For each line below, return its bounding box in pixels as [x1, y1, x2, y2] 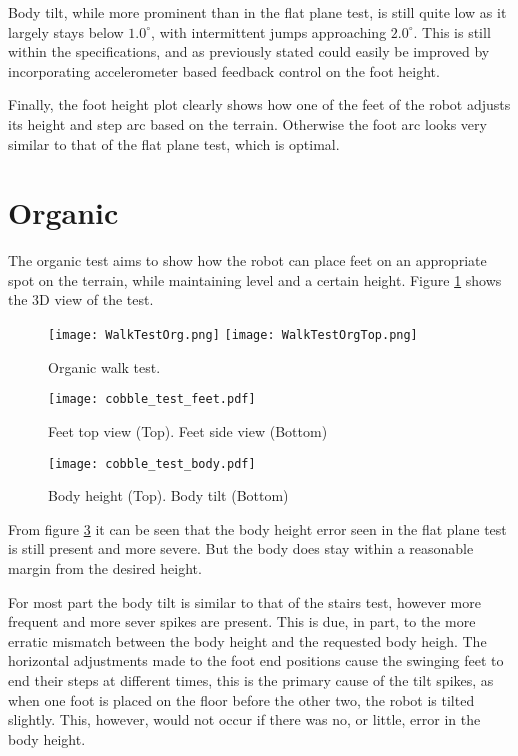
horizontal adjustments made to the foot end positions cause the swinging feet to [8, 650, 504, 671]
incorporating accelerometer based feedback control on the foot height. [8, 60, 440, 81]
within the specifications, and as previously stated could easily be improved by [8, 41, 490, 62]
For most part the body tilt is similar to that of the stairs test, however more [8, 591, 481, 612]
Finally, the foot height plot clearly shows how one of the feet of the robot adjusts [8, 94, 511, 115]
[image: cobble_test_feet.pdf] [48, 392, 256, 407]
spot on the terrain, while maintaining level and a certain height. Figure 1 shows [8, 269, 502, 290]
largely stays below [8, 21, 124, 42]
